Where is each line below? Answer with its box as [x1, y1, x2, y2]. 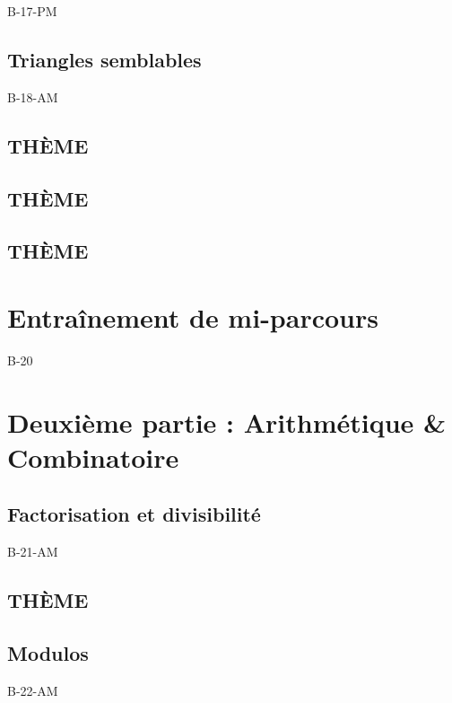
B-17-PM [7, 2, 57, 20]
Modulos [7, 638, 89, 666]
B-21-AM [7, 542, 58, 561]
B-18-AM [7, 87, 58, 106]
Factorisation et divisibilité [7, 500, 261, 528]
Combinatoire [7, 438, 179, 475]
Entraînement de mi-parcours [7, 298, 378, 335]
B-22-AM [7, 681, 58, 699]
